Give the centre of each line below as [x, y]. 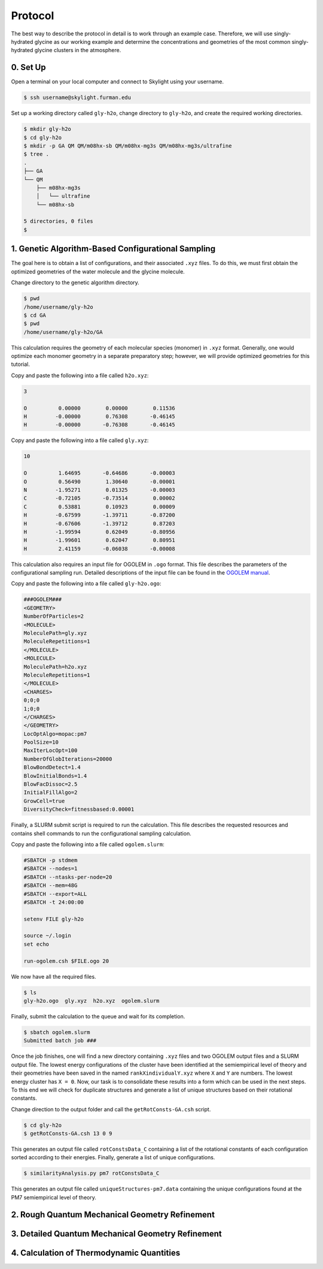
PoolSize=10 [41, 742]
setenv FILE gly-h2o [54, 919]
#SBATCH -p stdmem [51, 860]
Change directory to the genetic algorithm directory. [75, 282]
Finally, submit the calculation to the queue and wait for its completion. [98, 1016]
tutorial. [20, 364]
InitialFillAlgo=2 [51, 793]
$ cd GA [35, 315]
